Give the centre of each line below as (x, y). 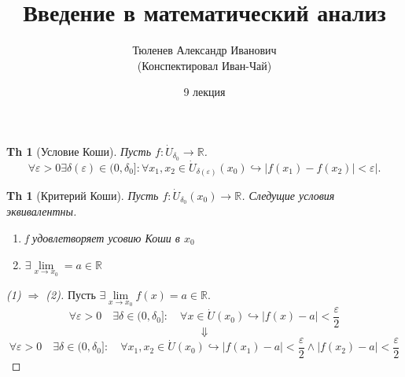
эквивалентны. (42, 211)
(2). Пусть (71, 295)
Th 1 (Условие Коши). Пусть (79, 151)
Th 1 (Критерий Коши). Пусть (83, 195)
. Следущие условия (288, 195)
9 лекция (204, 92)
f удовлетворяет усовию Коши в (102, 237)
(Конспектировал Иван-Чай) (204, 65)
